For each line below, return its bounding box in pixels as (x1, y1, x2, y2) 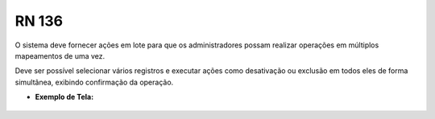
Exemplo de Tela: (35, 92, 94, 102)
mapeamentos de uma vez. (14, 51, 106, 60)
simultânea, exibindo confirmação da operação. (14, 77, 174, 87)
